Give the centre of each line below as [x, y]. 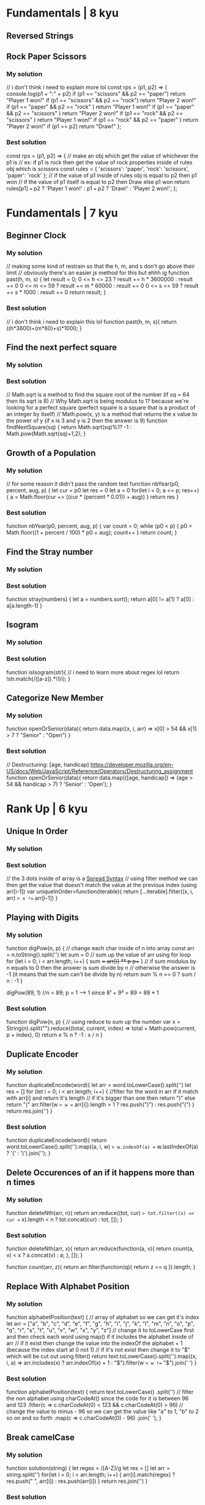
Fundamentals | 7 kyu [62, 213]
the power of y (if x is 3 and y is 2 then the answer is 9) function [87, 421]
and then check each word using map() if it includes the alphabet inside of [100, 1336]
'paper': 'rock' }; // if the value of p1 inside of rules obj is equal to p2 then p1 [102, 175]
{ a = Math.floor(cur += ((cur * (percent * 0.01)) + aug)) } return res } [93, 497]
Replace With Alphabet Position [68, 1286]
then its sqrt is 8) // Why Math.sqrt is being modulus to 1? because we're [98, 401]
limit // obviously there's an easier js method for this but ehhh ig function [98, 273]
